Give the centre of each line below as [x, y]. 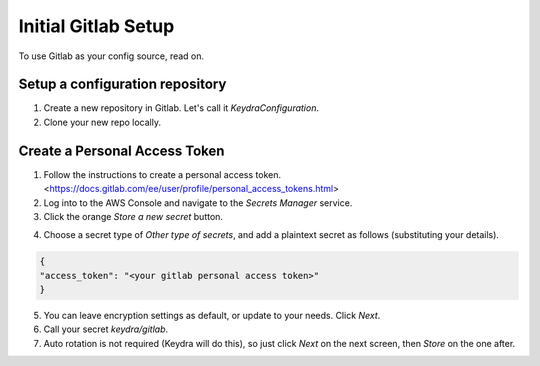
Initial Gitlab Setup [96, 26]
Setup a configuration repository [122, 84]
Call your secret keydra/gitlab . [106, 329]
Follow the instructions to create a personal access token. [162, 174]
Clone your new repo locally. [102, 122]
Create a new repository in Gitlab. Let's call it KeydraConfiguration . [181, 108]
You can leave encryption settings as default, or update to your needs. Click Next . [212, 316]
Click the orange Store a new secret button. [133, 216]
